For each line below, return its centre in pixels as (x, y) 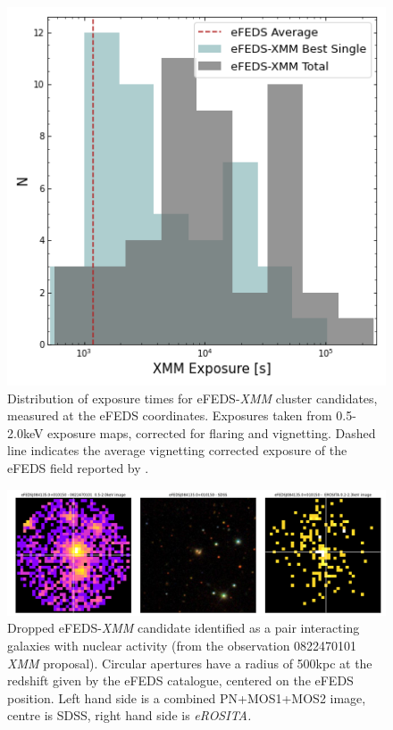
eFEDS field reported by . (78, 467)
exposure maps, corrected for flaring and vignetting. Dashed (212, 432)
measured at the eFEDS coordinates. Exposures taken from (170, 415)
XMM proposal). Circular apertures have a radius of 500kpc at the (190, 663)
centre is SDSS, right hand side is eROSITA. (130, 715)
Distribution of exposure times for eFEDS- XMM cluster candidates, (192, 398)
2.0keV (25, 432)
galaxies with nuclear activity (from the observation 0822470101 (182, 645)
